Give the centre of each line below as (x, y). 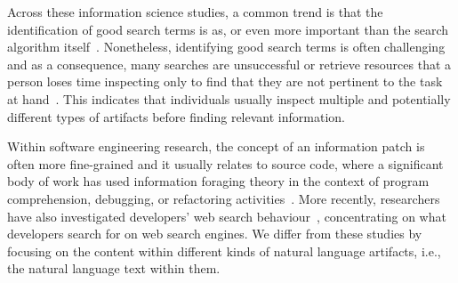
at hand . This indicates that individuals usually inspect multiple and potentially (229, 98)
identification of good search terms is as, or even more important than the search (228, 29)
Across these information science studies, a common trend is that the (195, 12)
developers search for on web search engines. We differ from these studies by (215, 234)
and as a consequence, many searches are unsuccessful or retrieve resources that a (229, 64)
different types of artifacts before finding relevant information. (176, 116)
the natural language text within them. (114, 268)
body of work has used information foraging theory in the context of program (218, 181)
